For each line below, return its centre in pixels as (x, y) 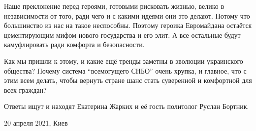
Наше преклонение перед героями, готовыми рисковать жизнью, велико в (114, 6)
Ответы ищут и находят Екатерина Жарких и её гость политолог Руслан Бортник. (127, 106)
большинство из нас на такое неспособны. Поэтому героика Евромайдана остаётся (128, 25)
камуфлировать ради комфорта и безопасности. (74, 44)
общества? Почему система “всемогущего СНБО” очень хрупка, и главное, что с (125, 70)
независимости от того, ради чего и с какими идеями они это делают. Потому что (127, 15)
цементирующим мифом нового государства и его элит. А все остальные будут (122, 35)
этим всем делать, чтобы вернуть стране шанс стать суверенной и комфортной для (128, 80)
